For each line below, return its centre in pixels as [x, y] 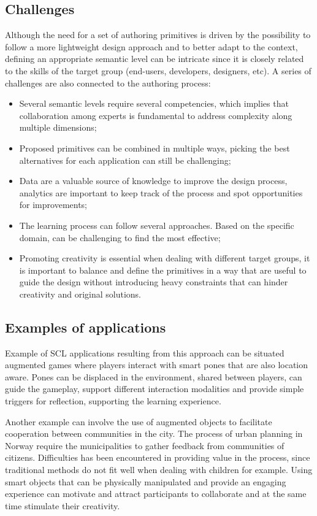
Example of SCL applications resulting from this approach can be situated [145, 352]
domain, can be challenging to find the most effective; [120, 237]
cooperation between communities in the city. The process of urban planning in [154, 433]
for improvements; [53, 205]
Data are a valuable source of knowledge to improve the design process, [153, 181]
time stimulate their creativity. [63, 505]
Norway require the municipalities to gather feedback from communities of [145, 445]
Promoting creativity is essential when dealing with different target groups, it [165, 258]
